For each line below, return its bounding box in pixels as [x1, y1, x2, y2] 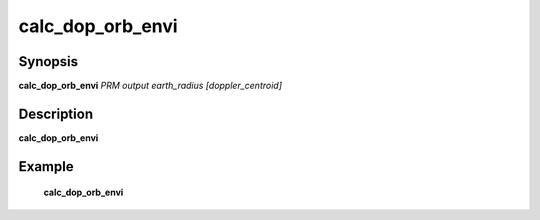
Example [18, 158, 74, 175]
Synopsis [18, 53, 79, 70]
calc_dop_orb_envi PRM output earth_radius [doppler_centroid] [18, 80, 283, 92]
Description [18, 105, 94, 122]
